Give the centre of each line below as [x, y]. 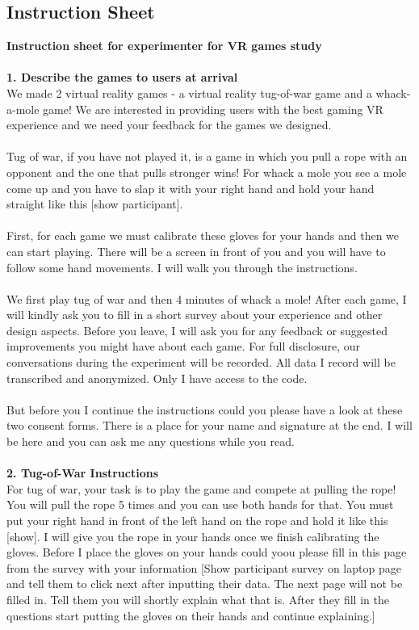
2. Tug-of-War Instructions [83, 473]
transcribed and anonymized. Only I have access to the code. [157, 378]
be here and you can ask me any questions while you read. [151, 441]
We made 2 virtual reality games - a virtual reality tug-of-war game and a [189, 92]
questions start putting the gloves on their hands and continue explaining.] [191, 615]
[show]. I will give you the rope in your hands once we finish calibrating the [193, 536]
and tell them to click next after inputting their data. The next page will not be [205, 584]
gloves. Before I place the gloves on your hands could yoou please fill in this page [207, 552]
